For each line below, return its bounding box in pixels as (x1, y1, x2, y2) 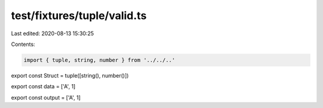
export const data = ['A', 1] (11, 83, 76, 90)
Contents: (11, 41, 35, 48)
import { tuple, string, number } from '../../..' (23, 57, 176, 63)
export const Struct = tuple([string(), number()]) (11, 72, 129, 79)
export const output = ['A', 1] (11, 94, 81, 101)
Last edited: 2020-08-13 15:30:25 (11, 30, 94, 37)
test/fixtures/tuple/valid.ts (11, 9, 147, 22)
